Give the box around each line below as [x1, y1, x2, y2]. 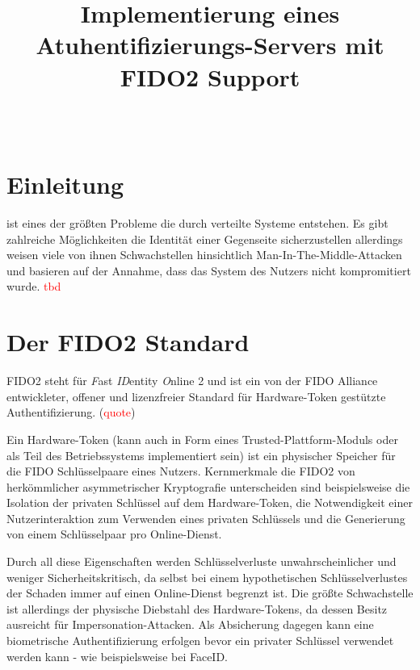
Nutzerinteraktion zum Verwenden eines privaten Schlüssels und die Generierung [6, 509, 405, 526]
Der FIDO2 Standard [6, 325, 250, 358]
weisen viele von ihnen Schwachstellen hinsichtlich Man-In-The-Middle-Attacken [6, 246, 402, 263]
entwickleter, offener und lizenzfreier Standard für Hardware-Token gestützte [6, 387, 386, 404]
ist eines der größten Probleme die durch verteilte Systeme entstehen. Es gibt [6, 215, 388, 232]
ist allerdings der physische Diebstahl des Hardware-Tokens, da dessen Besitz [6, 600, 388, 617]
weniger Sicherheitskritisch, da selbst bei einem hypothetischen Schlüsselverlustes [6, 568, 408, 585]
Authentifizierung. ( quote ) [6, 404, 136, 421]
